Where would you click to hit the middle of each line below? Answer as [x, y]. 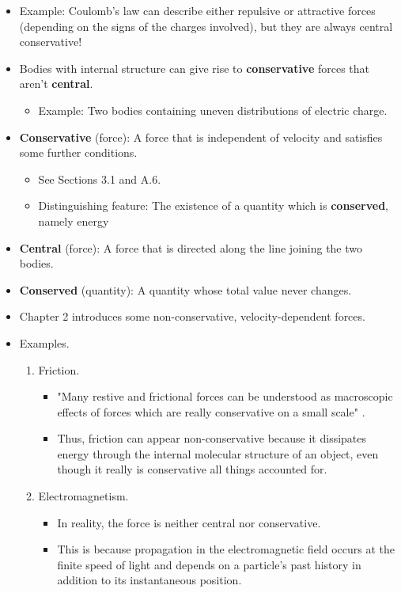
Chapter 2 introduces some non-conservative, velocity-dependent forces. [192, 316]
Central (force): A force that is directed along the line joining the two [191, 247]
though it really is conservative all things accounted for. [192, 469]
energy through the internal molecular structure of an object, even [218, 453]
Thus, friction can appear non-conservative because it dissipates [212, 438]
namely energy [74, 220]
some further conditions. [78, 152]
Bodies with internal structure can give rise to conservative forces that [195, 68]
